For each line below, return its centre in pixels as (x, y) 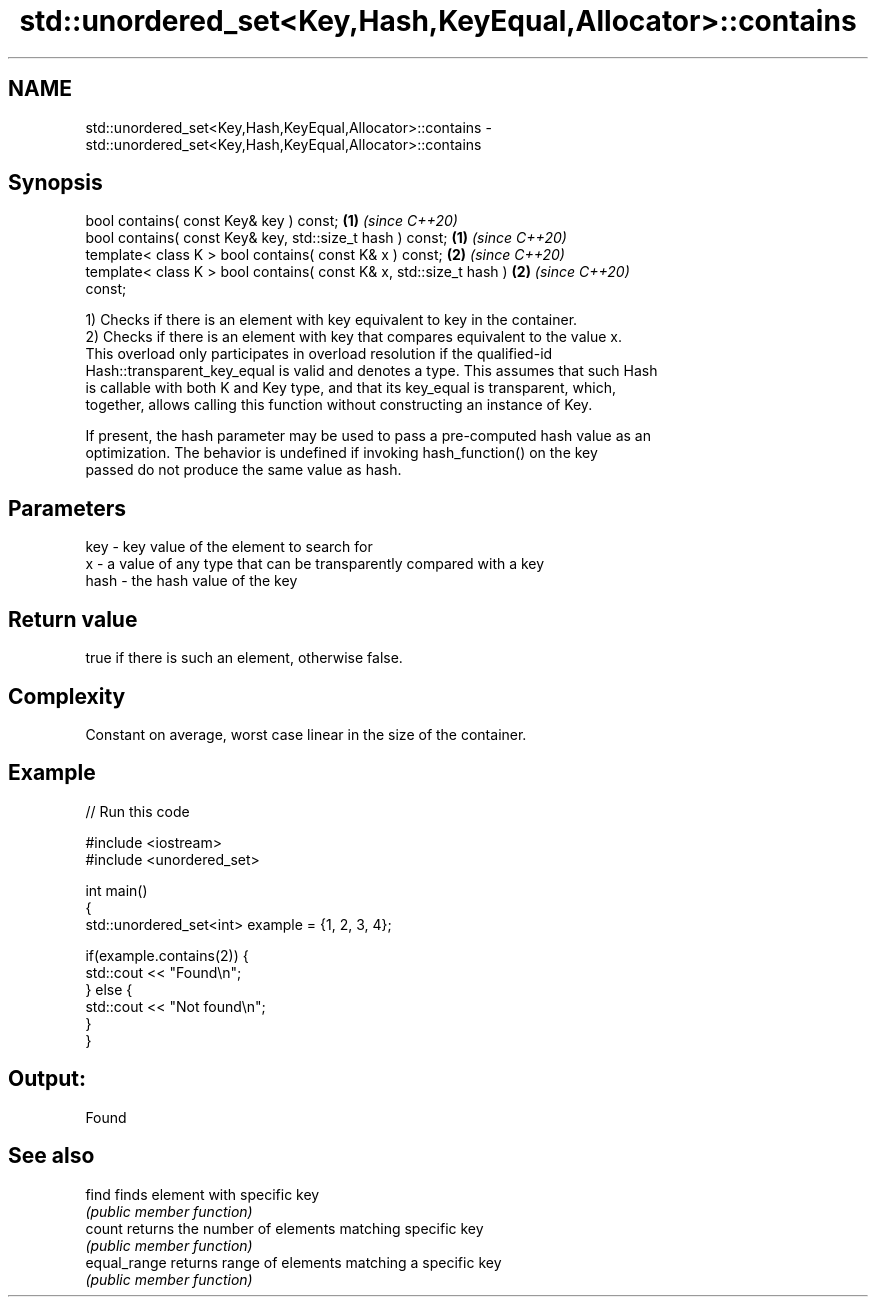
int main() (116, 890)
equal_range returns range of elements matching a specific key (293, 1262)
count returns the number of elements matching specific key (284, 1228)
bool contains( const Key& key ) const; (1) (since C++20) (271, 221)
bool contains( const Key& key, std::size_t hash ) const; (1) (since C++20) (326, 238)
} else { (109, 989)
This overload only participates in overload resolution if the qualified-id (319, 354)
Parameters (67, 508)
